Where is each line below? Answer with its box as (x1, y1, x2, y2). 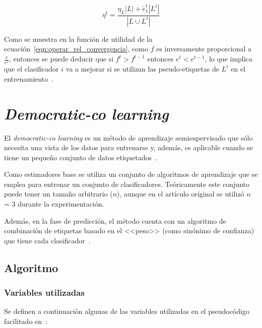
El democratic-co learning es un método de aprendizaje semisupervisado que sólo (4, 132, 253, 143)
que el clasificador (4, 63, 59, 74)
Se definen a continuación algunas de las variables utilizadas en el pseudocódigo (4, 306, 249, 316)
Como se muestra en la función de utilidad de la (4, 33, 153, 44)
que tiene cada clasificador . (4, 235, 91, 245)
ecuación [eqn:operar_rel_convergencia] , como (4, 43, 148, 54)
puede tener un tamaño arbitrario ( (4, 188, 113, 199)
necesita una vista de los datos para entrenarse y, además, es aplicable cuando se (4, 142, 253, 153)
